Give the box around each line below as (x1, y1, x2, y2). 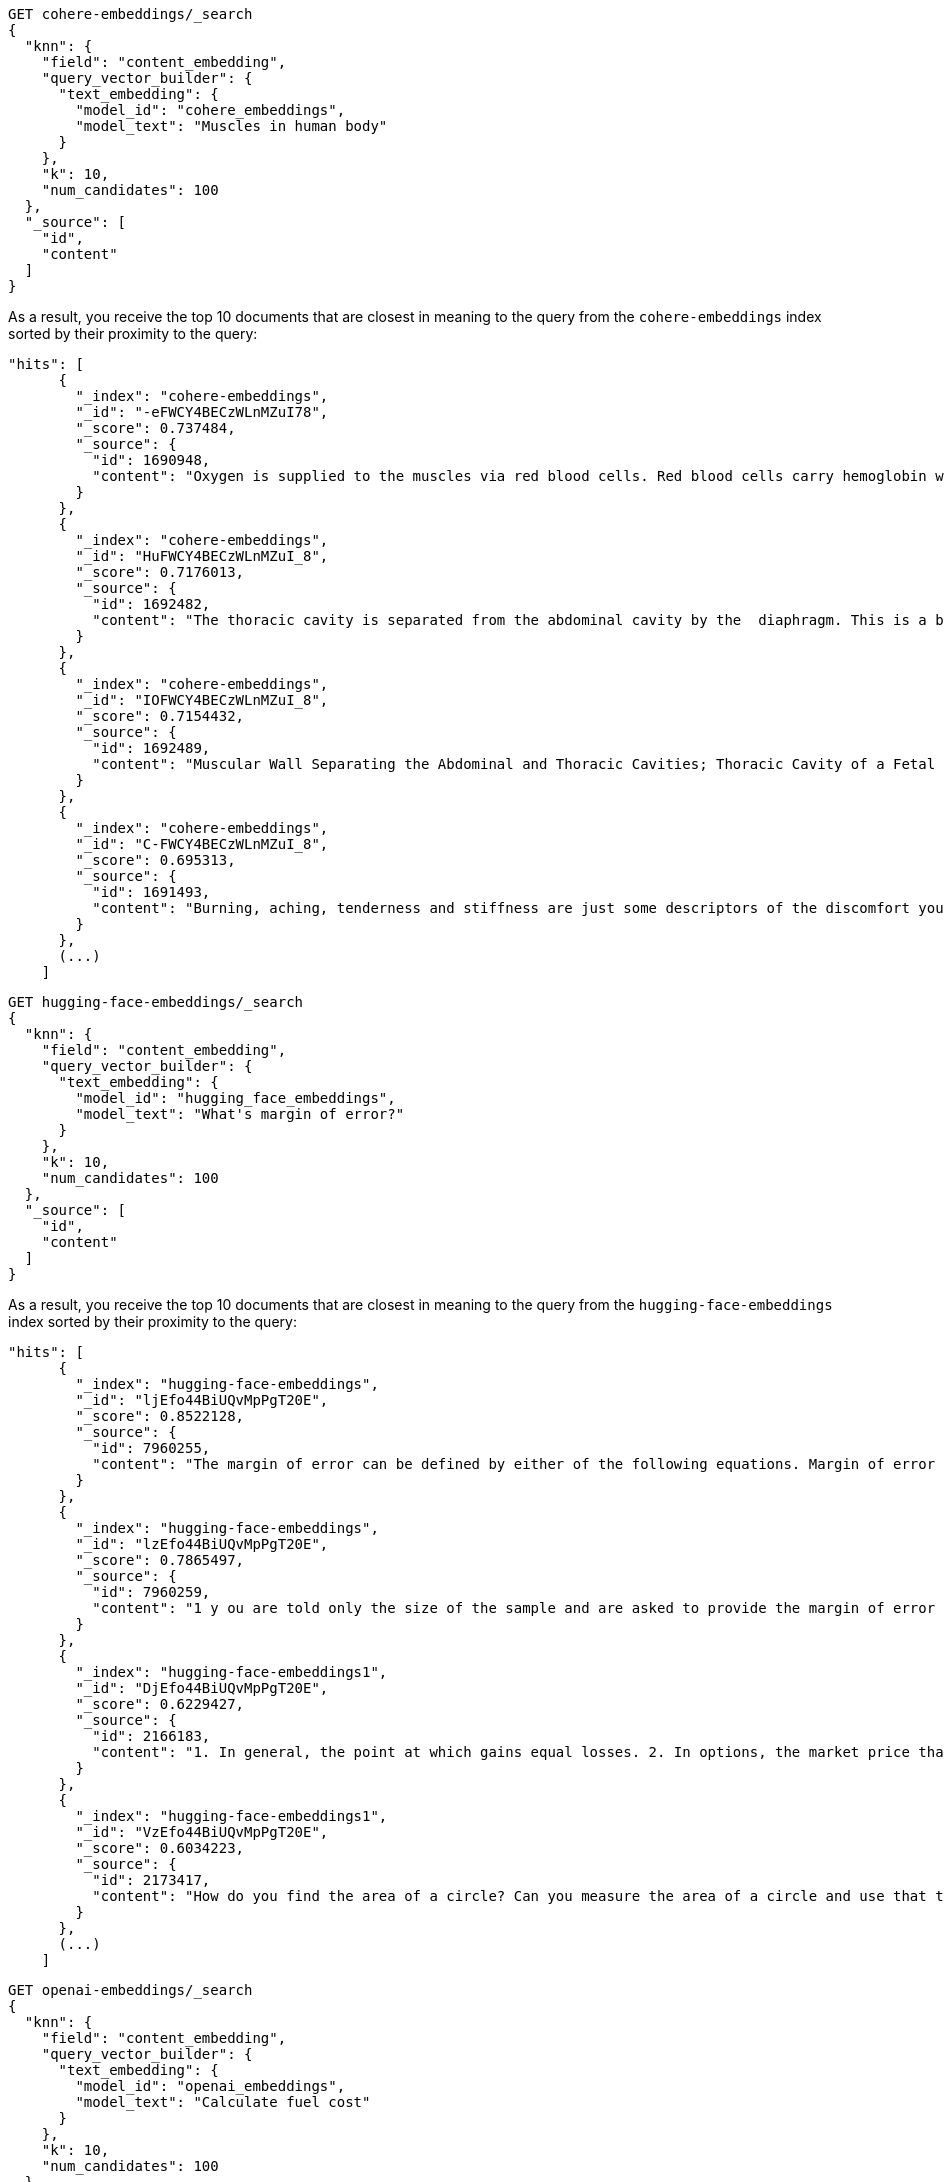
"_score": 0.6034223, (75, 1840, 245, 1856)
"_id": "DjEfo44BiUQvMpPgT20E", (75, 1680, 329, 1696)
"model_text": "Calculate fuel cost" (75, 2094, 371, 2110)
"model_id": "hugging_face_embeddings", (75, 1090, 396, 1106)
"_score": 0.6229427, (75, 1696, 245, 1712)
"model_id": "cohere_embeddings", (75, 102, 346, 118)
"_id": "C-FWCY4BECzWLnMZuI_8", (75, 836, 329, 852)
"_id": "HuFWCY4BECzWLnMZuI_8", (75, 548, 329, 564)
